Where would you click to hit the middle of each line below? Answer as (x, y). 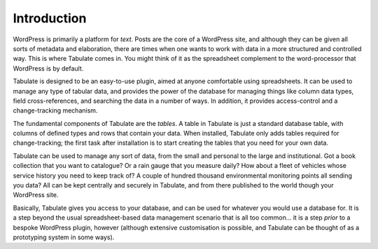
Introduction (50, 18)
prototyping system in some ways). (64, 237)
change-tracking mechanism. (55, 111)
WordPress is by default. (48, 68)
